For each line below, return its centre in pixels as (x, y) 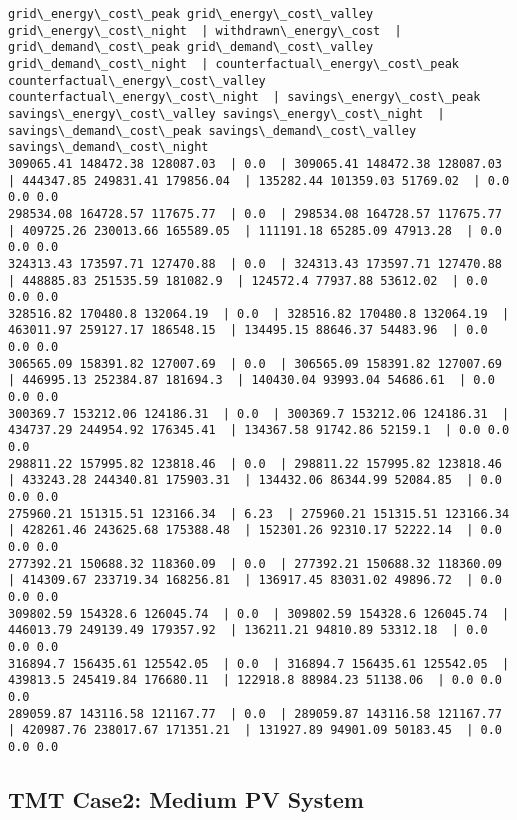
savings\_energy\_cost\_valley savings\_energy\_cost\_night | (226, 113)
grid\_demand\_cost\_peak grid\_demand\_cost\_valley (191, 47)
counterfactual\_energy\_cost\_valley (137, 80)
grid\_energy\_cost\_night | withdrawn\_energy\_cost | (205, 30)
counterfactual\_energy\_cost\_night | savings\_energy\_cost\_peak (244, 97)
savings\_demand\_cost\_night (108, 147)
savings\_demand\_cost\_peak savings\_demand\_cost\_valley (212, 130)
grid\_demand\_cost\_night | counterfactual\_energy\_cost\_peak (234, 63)
